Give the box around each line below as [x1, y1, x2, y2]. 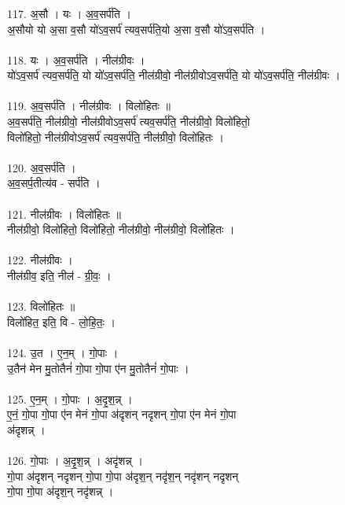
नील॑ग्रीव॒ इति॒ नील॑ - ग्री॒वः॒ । [7, 267, 112, 284]
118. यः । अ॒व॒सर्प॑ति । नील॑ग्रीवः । [7, 51, 145, 68]
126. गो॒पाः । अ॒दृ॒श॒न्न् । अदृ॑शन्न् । [7, 452, 143, 469]
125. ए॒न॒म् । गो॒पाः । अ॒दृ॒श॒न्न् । [7, 390, 133, 407]
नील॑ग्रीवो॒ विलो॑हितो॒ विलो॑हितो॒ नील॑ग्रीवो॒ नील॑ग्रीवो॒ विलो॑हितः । [7, 221, 235, 238]
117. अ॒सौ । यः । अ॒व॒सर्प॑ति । [7, 5, 131, 21]
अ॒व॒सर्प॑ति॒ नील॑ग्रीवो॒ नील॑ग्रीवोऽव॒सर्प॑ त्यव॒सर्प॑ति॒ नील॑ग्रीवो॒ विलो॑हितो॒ [7, 113, 250, 130]
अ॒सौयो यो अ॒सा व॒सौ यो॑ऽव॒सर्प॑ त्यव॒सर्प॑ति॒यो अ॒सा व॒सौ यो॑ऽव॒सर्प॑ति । [7, 20, 266, 37]
